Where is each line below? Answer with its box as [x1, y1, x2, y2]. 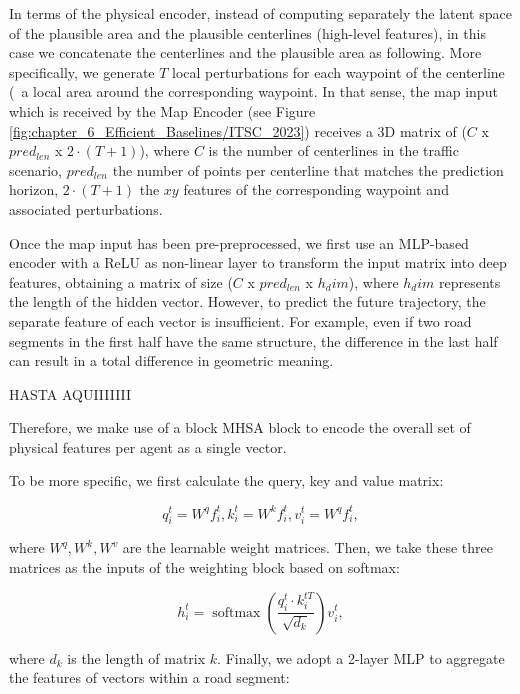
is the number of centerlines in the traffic [208, 140, 459, 161]
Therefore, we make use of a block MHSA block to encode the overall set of [9, 417, 471, 438]
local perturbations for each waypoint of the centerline [172, 61, 505, 82]
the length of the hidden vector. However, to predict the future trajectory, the [9, 291, 486, 312]
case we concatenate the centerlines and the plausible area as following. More [9, 42, 482, 63]
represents [439, 271, 501, 292]
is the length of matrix [67, 647, 206, 668]
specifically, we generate [9, 61, 155, 82]
